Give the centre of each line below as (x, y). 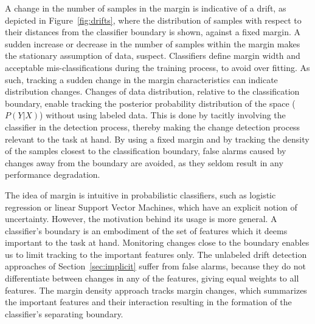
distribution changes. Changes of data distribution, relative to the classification (152, 91)
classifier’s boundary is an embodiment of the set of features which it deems (146, 230)
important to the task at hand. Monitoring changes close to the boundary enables (157, 242)
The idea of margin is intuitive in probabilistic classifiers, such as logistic (140, 194)
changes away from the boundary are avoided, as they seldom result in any (144, 162)
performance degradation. (53, 174)
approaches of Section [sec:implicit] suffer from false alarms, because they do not (155, 266)
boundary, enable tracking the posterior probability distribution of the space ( (150, 103)
